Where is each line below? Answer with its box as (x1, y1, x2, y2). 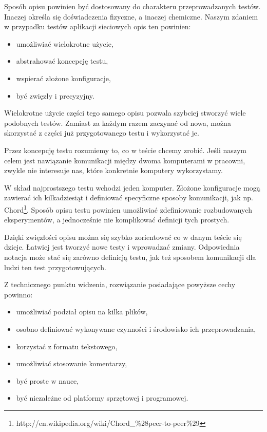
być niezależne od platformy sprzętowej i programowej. (16, 392, 188, 403)
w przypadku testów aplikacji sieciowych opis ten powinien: (4, 21, 191, 32)
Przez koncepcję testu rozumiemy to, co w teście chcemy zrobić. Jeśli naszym (4, 144, 247, 155)
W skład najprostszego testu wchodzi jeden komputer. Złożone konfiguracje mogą (4, 182, 260, 193)
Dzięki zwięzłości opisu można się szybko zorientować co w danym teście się (4, 231, 242, 242)
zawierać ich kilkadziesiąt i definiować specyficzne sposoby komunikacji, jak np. (4, 192, 253, 203)
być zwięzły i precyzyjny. (16, 90, 94, 101)
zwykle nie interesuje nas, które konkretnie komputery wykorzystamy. (4, 165, 223, 176)
